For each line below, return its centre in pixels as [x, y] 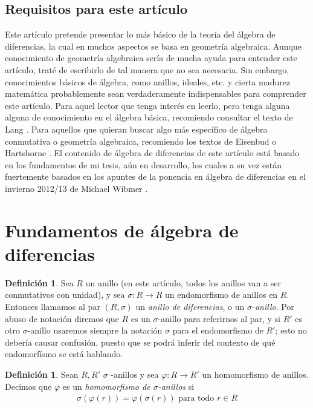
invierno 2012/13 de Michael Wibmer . [76, 188]
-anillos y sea [135, 374]
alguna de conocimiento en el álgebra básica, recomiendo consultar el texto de [149, 117]
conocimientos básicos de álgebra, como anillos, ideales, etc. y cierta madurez [148, 81]
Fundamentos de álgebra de [122, 230]
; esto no [291, 330]
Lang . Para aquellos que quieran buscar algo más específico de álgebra [136, 129]
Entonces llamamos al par [53, 307]
